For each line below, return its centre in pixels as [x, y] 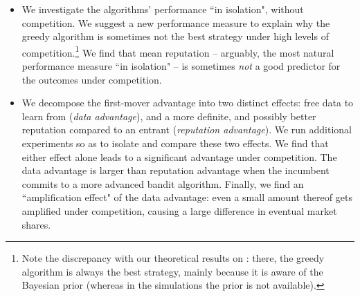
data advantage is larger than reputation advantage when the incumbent [175, 170]
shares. [36, 224]
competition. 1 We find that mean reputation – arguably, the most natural [178, 51]
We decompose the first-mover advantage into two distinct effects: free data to [188, 103]
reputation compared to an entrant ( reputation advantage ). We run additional [187, 130]
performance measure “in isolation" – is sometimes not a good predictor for [181, 66]
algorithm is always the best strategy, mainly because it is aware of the [172, 271]
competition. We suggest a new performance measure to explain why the [176, 22]
